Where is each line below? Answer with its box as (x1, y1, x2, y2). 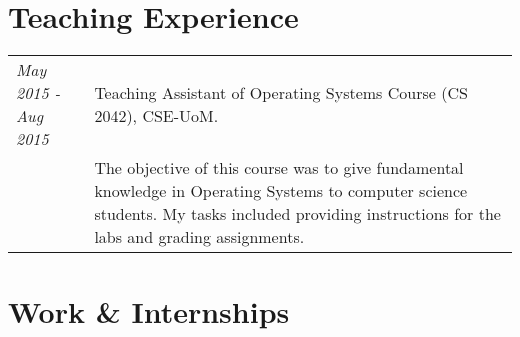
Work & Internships (8, 291, 290, 332)
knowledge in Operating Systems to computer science (94, 179, 468, 203)
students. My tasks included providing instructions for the (94, 202, 501, 226)
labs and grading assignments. (94, 225, 305, 249)
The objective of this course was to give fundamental (94, 156, 464, 180)
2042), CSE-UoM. (94, 104, 219, 128)
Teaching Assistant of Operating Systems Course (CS (94, 81, 468, 105)
